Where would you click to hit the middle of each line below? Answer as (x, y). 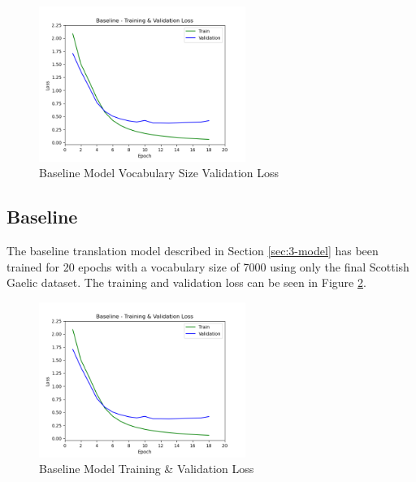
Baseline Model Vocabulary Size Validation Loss (159, 173)
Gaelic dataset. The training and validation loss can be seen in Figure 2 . (186, 282)
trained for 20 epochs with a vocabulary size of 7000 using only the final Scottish (208, 266)
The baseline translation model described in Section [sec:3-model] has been (193, 251)
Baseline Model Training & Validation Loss (147, 469)
